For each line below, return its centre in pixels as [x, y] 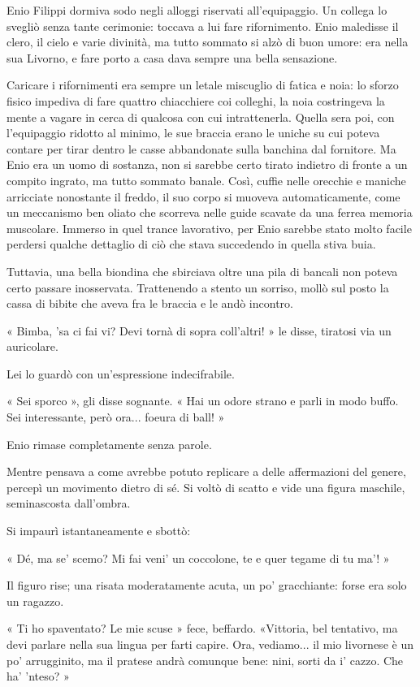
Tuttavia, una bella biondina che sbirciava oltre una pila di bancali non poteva [202, 271]
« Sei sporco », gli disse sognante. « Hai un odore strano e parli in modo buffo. [203, 401]
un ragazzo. [35, 601]
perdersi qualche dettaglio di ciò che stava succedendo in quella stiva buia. [191, 244]
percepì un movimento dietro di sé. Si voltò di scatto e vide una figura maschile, [206, 487]
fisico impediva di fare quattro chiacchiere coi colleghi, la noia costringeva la [196, 100]
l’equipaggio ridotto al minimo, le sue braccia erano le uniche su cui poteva [193, 133]
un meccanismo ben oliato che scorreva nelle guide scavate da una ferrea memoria [210, 212]
